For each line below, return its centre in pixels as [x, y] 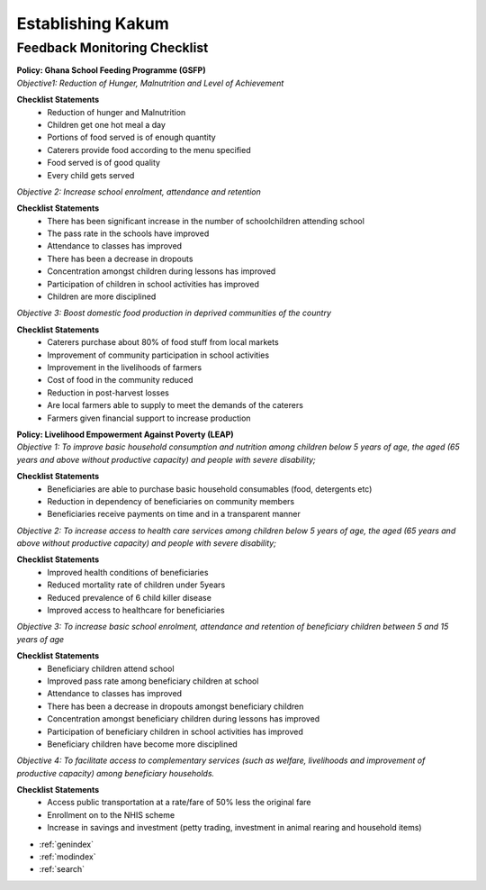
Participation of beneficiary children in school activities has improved [175, 731]
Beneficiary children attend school [111, 668]
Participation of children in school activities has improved [153, 284]
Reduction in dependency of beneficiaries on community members [171, 501]
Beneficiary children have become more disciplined [142, 744]
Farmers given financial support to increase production [149, 418]
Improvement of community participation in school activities [158, 355]
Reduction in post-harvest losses [108, 393]
